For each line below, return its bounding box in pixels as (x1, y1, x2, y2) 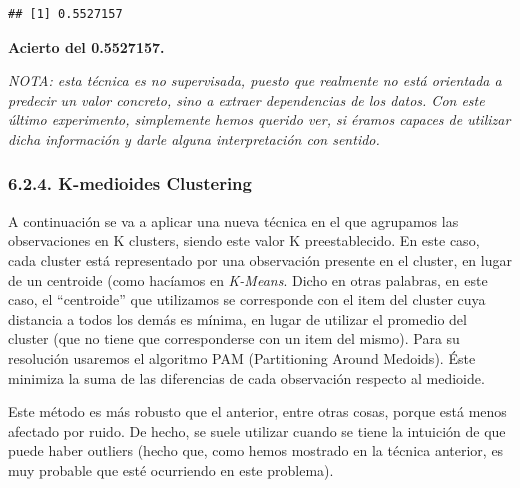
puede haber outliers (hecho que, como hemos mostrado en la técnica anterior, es (8, 440, 504, 461)
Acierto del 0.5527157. (8, 36, 165, 57)
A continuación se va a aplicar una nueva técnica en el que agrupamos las (8, 210, 459, 231)
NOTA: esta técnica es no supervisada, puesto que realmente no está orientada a (8, 70, 502, 91)
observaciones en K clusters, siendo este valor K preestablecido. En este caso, (8, 230, 480, 251)
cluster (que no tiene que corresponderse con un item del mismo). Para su (8, 328, 460, 349)
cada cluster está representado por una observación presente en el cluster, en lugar (8, 249, 512, 270)
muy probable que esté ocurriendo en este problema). (8, 459, 334, 480)
